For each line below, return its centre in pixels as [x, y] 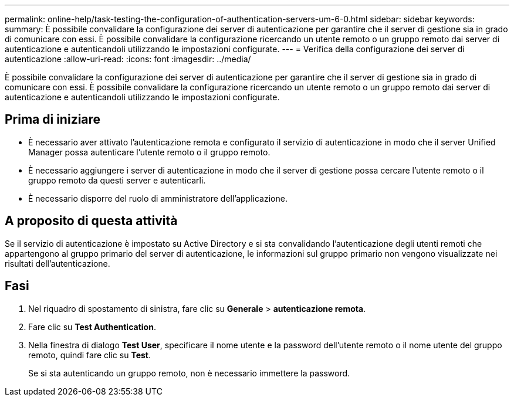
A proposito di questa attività [91, 221]
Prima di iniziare [53, 120]
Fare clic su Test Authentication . [92, 327]
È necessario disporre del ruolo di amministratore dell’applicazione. [158, 198]
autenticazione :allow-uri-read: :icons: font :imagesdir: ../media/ [128, 59]
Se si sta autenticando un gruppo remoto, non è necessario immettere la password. [189, 373]
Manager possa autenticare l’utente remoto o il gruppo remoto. [149, 152]
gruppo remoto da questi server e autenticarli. [117, 180]
